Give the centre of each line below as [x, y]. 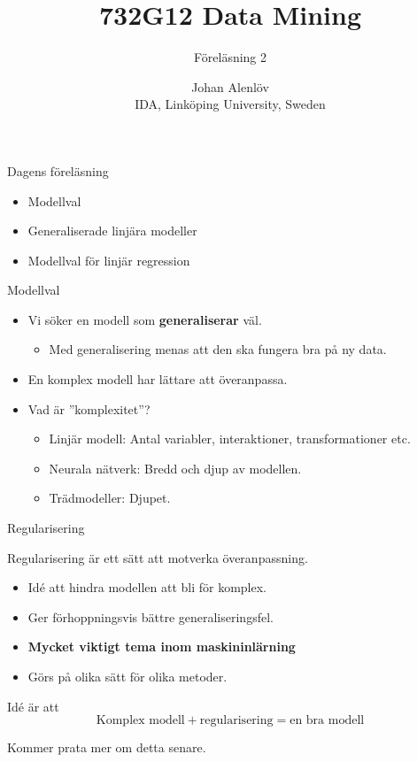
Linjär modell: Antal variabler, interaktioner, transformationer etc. [230, 439]
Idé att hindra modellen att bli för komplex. [147, 587]
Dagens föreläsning [58, 170]
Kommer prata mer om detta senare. [107, 747]
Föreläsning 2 [230, 57]
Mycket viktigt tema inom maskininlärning [162, 647]
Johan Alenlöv [230, 86]
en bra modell [327, 721]
